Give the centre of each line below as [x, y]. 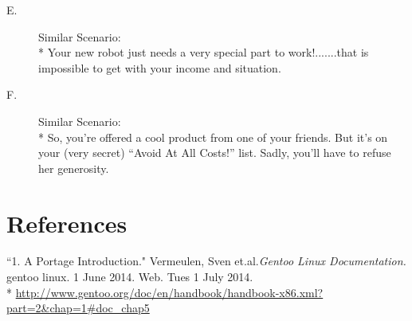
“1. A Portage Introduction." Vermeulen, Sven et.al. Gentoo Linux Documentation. [206, 261]
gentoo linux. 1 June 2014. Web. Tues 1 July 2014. [130, 277]
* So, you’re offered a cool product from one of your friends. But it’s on [213, 137]
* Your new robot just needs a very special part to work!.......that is [204, 52]
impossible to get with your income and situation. [160, 67]
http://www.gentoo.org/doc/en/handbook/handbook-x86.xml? [169, 292]
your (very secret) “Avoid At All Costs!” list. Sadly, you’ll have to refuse [215, 153]
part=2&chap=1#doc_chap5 [78, 308]
